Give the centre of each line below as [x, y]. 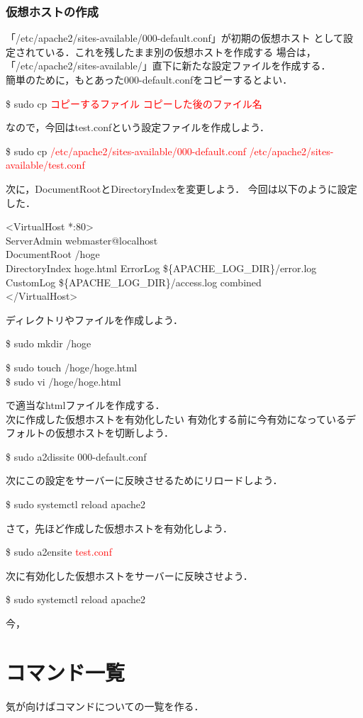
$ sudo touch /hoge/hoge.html [72, 367]
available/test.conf [45, 165]
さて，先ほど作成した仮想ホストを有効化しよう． [119, 528]
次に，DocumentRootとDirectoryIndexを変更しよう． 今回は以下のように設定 [181, 188]
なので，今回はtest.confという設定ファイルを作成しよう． [138, 127]
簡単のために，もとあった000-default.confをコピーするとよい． [149, 79]
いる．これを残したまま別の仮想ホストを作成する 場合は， [180, 51]
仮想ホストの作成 [52, 11]
